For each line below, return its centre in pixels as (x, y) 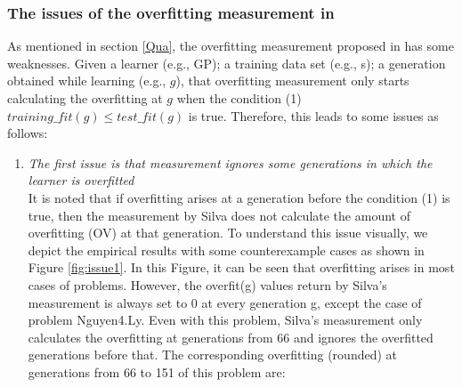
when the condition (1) (239, 98)
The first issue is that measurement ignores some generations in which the (230, 162)
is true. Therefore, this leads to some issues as (313, 115)
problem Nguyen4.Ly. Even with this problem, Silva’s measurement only (225, 320)
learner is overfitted (81, 180)
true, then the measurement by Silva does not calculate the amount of (219, 215)
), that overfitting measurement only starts (292, 81)
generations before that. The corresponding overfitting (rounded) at (213, 355)
